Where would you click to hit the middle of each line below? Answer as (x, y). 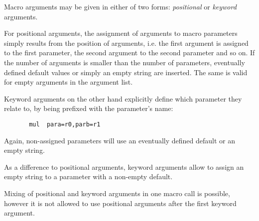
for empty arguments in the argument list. (68, 82)
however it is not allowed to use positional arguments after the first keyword (120, 203)
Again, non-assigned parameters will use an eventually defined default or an (120, 140)
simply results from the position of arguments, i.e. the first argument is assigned (126, 43)
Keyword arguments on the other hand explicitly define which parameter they (123, 98)
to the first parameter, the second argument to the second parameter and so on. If (129, 53)
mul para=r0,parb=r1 (65, 124)
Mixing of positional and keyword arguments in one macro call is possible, (117, 193)
